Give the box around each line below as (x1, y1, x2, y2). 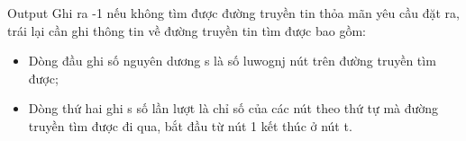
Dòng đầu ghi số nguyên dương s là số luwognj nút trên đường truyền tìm (28, 51, 436, 70)
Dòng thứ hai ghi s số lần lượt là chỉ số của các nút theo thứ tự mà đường (28, 99, 439, 118)
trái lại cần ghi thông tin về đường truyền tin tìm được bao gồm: (7, 21, 366, 40)
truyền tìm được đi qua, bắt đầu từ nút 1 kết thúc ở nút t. (28, 116, 352, 135)
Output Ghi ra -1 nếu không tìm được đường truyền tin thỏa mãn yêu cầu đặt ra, (7, 4, 460, 22)
